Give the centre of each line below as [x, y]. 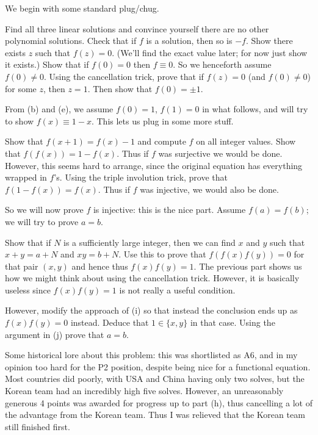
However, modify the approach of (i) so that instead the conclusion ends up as [151, 310]
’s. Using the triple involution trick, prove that [141, 177]
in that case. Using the [233, 322]
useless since [28, 289]
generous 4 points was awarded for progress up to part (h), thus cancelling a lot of [159, 402]
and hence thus [100, 266]
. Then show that [120, 88]
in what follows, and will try [255, 109]
